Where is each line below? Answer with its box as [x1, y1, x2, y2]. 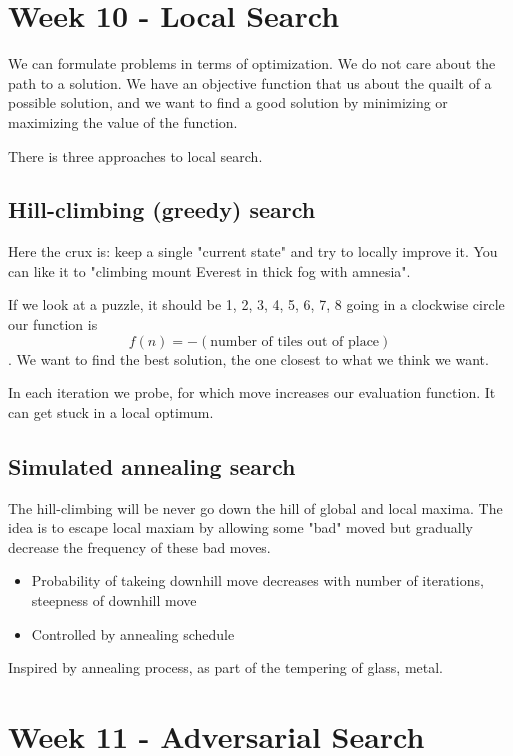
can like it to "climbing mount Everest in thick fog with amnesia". [8, 260, 411, 281]
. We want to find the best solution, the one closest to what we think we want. [8, 348, 489, 369]
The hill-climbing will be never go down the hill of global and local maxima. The [8, 497, 503, 518]
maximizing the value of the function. [8, 111, 238, 132]
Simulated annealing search [8, 450, 296, 481]
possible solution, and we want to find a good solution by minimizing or [8, 92, 448, 113]
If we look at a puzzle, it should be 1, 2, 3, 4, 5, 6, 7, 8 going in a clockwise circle [8, 294, 505, 315]
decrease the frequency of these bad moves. [8, 536, 271, 557]
